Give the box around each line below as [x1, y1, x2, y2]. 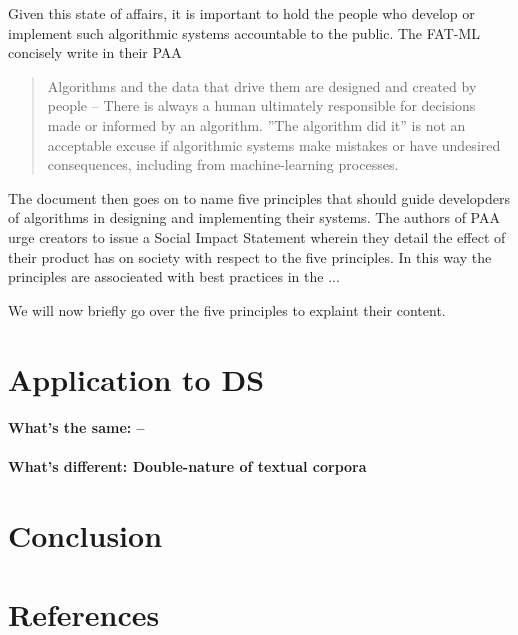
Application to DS [8, 358, 265, 399]
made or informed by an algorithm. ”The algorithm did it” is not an [47, 114, 466, 135]
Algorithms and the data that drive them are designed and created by [47, 75, 477, 96]
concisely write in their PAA [8, 42, 182, 63]
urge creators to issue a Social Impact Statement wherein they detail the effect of [8, 226, 506, 247]
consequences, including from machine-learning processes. [47, 154, 399, 175]
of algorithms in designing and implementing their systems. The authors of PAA [8, 207, 500, 228]
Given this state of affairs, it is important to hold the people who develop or [8, 3, 475, 23]
